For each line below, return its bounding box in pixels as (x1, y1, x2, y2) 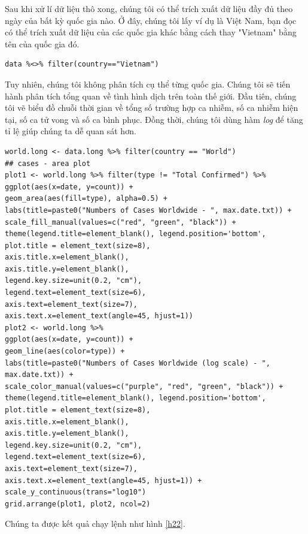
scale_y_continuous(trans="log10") (5, 488, 147, 497)
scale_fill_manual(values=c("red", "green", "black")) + (5, 218, 236, 227)
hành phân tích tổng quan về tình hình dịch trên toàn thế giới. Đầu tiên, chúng (5, 89, 297, 102)
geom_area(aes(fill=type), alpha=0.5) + (5, 194, 168, 203)
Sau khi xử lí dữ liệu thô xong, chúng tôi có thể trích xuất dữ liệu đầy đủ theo (5, 2, 293, 14)
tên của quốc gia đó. (5, 37, 80, 50)
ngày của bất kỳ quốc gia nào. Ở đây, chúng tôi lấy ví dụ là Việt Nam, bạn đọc (5, 14, 297, 26)
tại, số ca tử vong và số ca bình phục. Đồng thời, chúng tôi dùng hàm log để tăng (5, 113, 303, 125)
